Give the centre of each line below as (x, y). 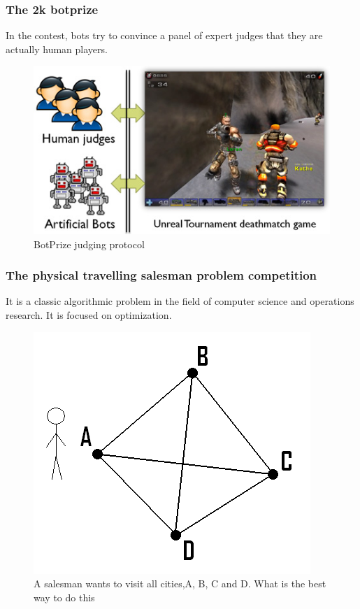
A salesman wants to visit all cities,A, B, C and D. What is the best (180, 583)
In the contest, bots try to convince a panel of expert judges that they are (164, 35)
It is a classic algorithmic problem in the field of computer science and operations (180, 301)
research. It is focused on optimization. (89, 314)
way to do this (64, 597)
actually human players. (57, 49)
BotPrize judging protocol (89, 244)
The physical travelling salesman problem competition (161, 275)
